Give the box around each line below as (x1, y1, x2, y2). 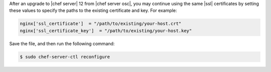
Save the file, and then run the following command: (9, 40, 115, 47)
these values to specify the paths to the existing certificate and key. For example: (9, 7, 178, 13)
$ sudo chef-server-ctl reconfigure (20, 54, 110, 60)
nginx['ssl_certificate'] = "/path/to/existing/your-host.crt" (20, 21, 182, 27)
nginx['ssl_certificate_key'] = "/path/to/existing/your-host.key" (20, 28, 192, 33)
